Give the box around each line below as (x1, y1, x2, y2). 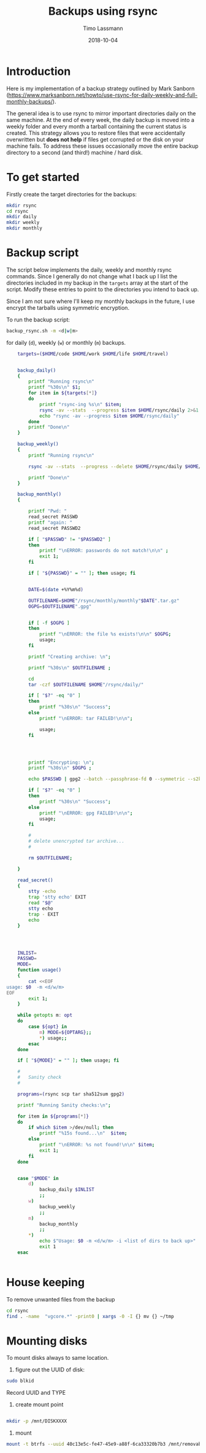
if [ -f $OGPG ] (28, 619, 70, 626)
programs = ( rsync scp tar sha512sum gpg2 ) (17, 1091, 124, 1097)
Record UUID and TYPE (6, 1389, 66, 1397)
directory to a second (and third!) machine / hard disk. (6, 148, 143, 156)
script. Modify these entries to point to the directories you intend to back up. (6, 285, 199, 293)
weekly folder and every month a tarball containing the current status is (6, 123, 187, 130)
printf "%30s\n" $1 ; (28, 385, 81, 391)
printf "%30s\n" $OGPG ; (28, 765, 92, 771)
